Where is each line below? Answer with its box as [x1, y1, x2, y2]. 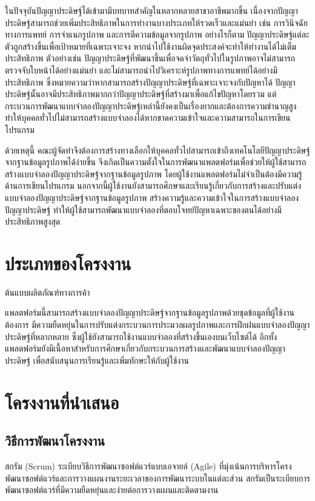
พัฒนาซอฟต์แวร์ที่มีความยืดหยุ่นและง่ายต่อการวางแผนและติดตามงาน [5, 483, 219, 496]
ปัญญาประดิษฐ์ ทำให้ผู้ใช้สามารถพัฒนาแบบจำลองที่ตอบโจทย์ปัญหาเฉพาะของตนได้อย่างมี [5, 203, 282, 216]
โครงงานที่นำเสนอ [5, 389, 119, 414]
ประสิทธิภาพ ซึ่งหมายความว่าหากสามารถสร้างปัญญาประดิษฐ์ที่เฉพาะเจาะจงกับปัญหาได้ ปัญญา [5, 75, 296, 88]
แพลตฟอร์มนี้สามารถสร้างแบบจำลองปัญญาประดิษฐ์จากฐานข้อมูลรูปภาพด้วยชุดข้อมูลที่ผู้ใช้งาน [5, 306, 294, 319]
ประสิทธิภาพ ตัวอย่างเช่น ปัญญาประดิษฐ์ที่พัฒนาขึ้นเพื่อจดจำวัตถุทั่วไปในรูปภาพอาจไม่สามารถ [5, 52, 295, 64]
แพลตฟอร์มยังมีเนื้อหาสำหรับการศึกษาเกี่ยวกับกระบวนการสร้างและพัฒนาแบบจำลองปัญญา [5, 342, 285, 355]
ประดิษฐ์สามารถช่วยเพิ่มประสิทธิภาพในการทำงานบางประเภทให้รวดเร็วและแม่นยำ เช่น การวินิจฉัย [5, 16, 308, 29]
